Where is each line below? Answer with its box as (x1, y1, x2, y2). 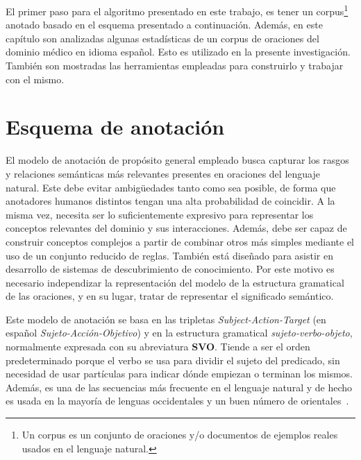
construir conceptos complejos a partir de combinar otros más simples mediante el (6, 234, 354, 248)
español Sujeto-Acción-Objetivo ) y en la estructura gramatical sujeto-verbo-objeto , (6, 325, 353, 340)
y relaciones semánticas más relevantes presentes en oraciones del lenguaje (6, 166, 320, 180)
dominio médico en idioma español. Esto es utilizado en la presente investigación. (6, 44, 351, 59)
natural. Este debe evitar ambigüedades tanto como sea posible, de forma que (6, 180, 336, 194)
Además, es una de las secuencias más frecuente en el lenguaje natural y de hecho (6, 380, 353, 394)
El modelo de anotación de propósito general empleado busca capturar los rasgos (6, 153, 349, 167)
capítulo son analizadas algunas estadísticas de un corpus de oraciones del (6, 31, 319, 45)
